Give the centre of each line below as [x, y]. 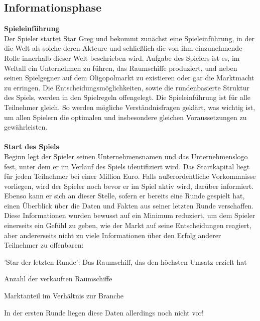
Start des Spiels [32, 146]
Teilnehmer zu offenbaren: [44, 245]
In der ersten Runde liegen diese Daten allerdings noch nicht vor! [104, 312]
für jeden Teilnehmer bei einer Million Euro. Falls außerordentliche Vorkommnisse [130, 176]
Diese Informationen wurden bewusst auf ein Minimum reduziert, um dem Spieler [130, 215]
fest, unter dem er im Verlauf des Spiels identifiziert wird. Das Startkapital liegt [127, 166]
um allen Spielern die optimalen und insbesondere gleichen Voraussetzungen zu [125, 117]
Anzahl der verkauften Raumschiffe [58, 279]
